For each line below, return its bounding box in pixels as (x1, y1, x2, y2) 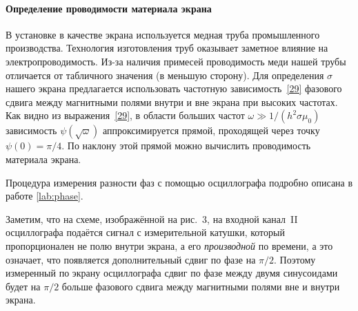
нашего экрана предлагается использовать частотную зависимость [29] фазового (6, 81, 342, 96)
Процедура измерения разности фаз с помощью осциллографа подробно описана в (6, 175, 353, 189)
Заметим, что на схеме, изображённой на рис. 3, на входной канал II (6, 211, 298, 226)
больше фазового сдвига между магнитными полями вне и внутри (61, 279, 340, 293)
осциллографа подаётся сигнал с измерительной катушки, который (6, 225, 285, 239)
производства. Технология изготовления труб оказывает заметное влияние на (6, 41, 328, 55)
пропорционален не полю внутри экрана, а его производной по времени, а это (6, 238, 333, 253)
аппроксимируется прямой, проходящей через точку (102, 123, 320, 138)
